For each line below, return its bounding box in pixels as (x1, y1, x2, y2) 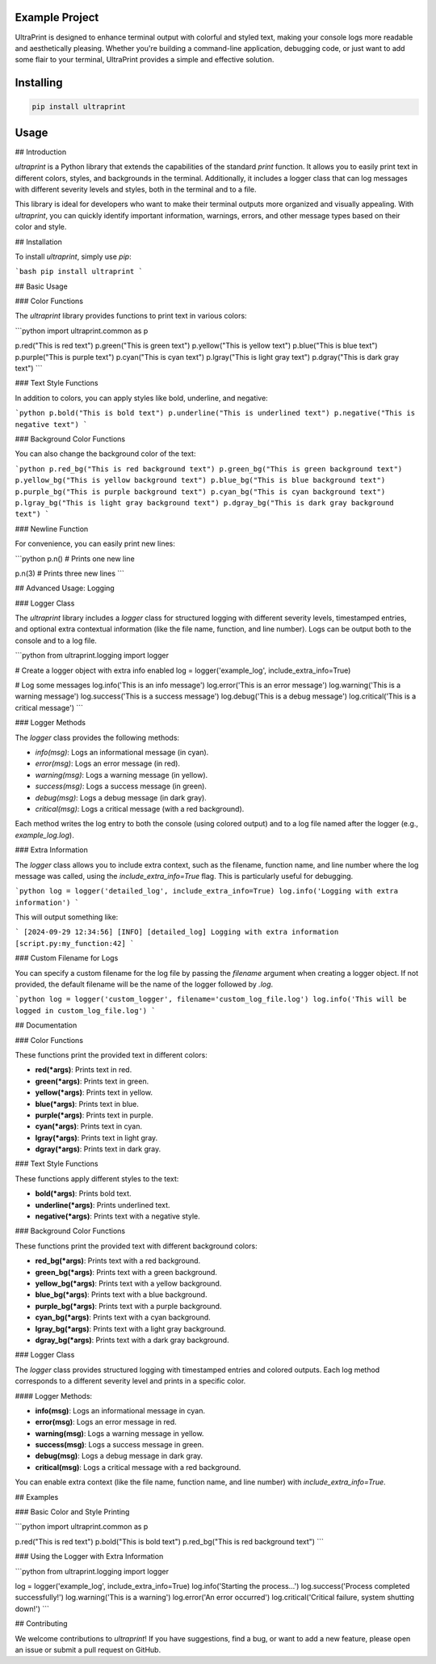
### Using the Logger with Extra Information (15, 1552, 164, 1561)
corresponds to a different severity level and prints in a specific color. (15, 1376, 246, 1386)
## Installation (15, 237, 62, 247)
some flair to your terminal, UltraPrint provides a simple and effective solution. (15, 55, 275, 65)
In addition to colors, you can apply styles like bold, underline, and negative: (15, 393, 268, 403)
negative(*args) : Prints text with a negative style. (35, 1211, 201, 1221)
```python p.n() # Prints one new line (15, 554, 135, 564)
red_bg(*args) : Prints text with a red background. (35, 1256, 201, 1265)
